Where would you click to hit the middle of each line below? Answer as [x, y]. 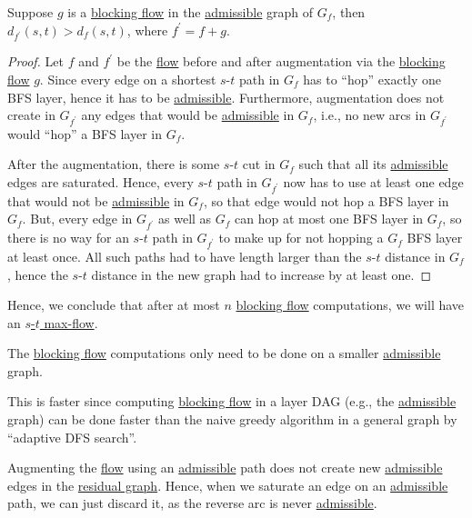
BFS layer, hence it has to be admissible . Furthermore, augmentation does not [226, 97]
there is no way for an [68, 238]
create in [31, 115]
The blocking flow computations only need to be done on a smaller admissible [224, 353]
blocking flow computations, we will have [350, 305]
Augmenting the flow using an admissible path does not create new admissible [225, 468]
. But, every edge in [77, 219]
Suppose [30, 12]
